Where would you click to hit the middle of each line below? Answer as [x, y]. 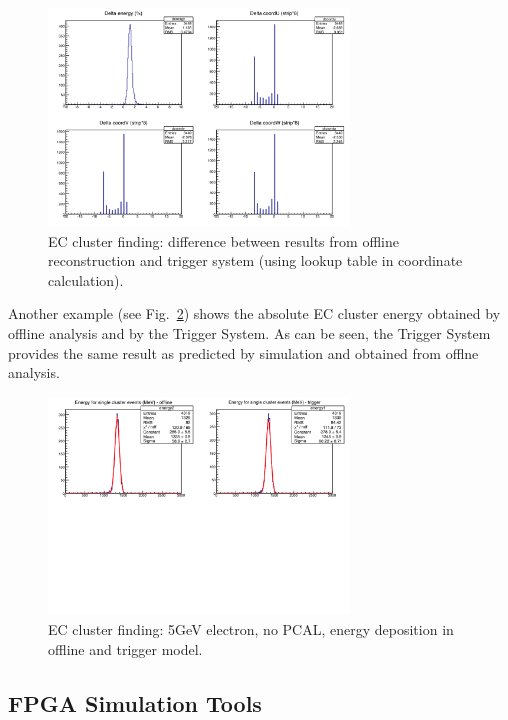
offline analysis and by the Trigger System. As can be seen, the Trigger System [249, 333]
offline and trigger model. [125, 648]
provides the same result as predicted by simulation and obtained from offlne [243, 352]
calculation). [86, 279]
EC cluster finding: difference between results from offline [223, 240]
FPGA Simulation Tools [135, 702]
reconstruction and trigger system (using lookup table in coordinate [255, 260]
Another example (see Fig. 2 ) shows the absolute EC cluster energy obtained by [254, 313]
